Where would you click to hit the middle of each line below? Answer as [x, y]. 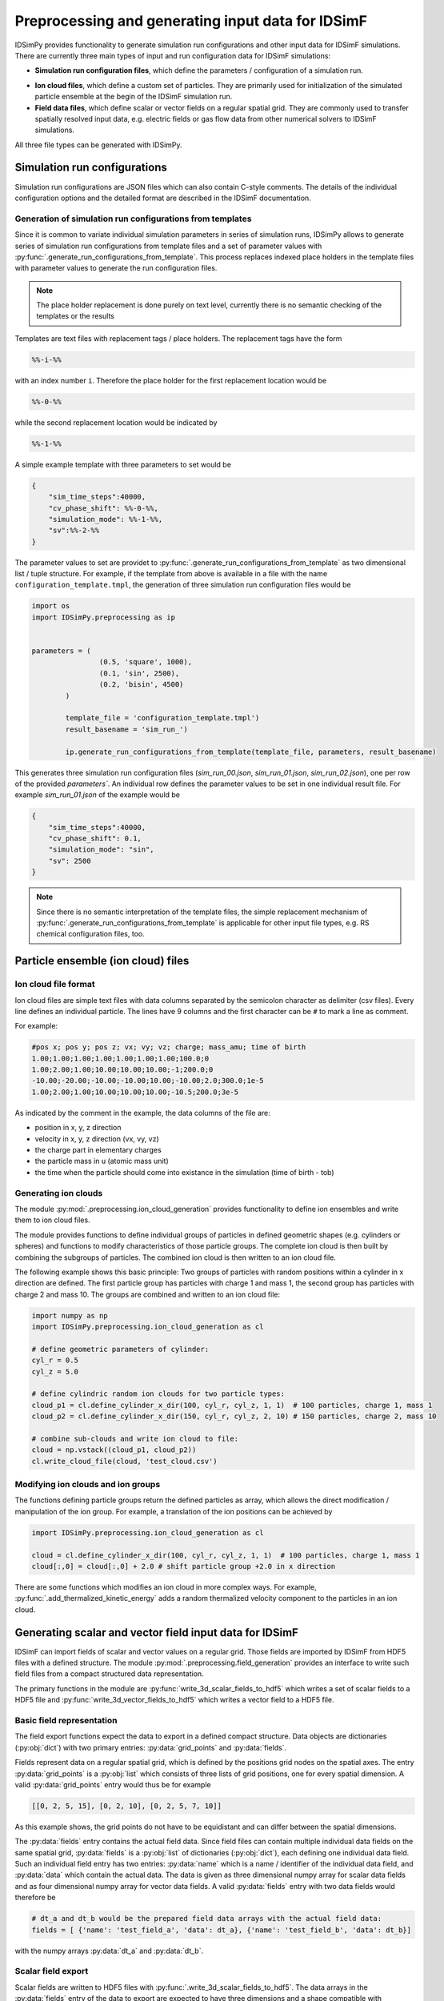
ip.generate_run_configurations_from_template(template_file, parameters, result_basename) [251, 752]
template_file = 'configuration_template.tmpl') [162, 718]
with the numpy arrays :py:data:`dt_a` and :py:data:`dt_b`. [109, 1951]
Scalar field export [52, 1971]
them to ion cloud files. [53, 1220]
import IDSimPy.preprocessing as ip [104, 617]
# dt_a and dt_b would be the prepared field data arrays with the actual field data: [207, 1919]
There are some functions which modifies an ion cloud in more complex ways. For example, [166, 1587]
